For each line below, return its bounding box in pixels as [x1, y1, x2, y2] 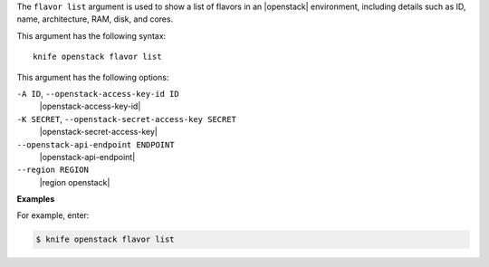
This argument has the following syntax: [16, 30, 167, 41]
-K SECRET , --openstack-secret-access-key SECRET [16, 113, 237, 124]
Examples [16, 194, 55, 205]
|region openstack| [39, 176, 110, 187]
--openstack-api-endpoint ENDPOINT [16, 139, 176, 149]
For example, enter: [16, 210, 90, 221]
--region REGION [16, 165, 90, 176]
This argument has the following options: [16, 72, 169, 82]
